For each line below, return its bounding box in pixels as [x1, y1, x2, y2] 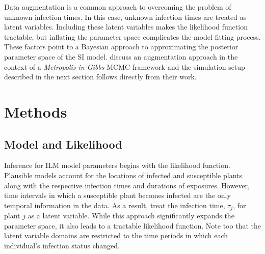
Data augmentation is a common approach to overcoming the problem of [4, 2, 231, 12]
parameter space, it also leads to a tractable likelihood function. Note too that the [4, 220, 261, 231]
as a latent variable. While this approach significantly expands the [28, 210, 234, 221]
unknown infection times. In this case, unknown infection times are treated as [4, 11, 247, 22]
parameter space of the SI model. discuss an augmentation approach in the [4, 51, 238, 62]
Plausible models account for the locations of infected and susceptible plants [4, 170, 242, 180]
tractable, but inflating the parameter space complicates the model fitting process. [4, 31, 261, 42]
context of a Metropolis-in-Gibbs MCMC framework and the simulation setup [4, 61, 245, 72]
